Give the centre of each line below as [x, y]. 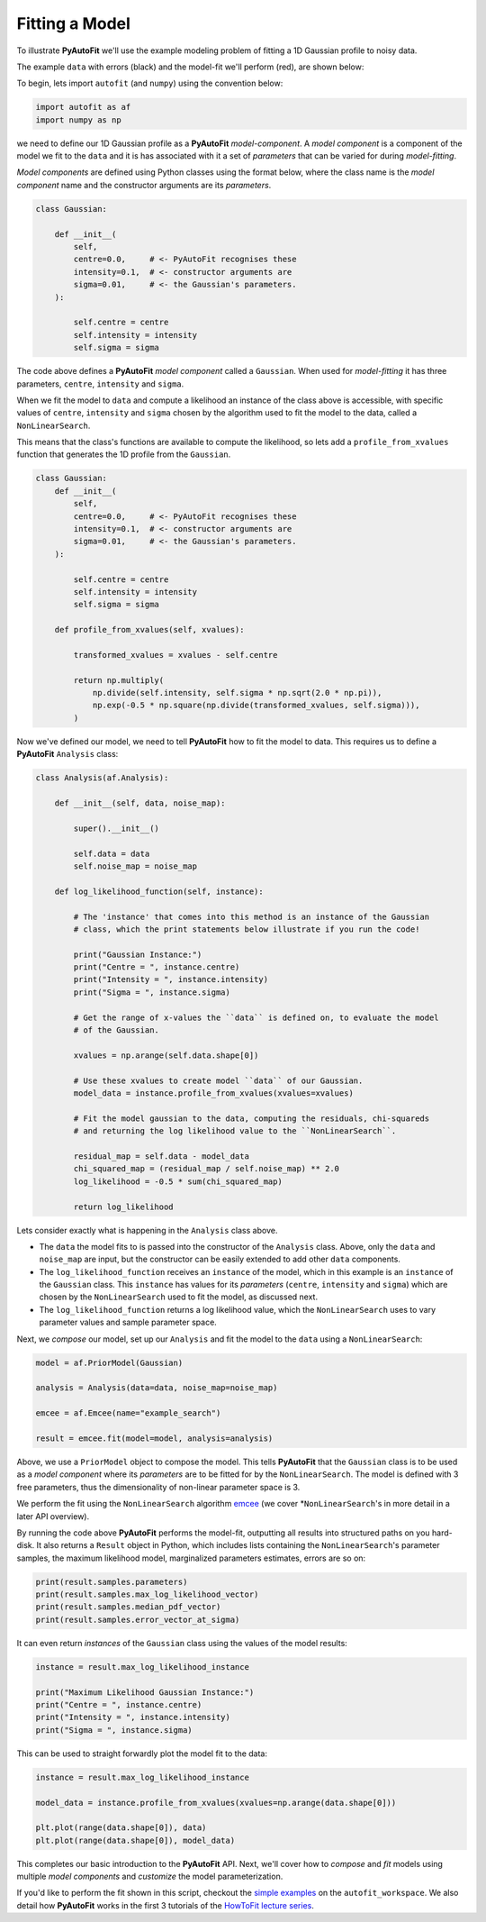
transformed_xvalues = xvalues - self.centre [175, 655]
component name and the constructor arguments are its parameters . [144, 185]
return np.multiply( [119, 680]
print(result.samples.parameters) [112, 1582]
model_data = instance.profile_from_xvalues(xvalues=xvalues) [214, 1093]
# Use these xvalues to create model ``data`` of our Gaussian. [218, 1080]
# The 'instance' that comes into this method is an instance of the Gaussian [252, 916]
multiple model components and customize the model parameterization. [150, 1876]
